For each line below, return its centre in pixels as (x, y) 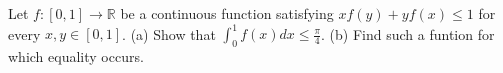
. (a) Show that (169, 33)
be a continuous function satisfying (227, 13)
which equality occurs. (76, 55)
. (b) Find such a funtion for (408, 33)
